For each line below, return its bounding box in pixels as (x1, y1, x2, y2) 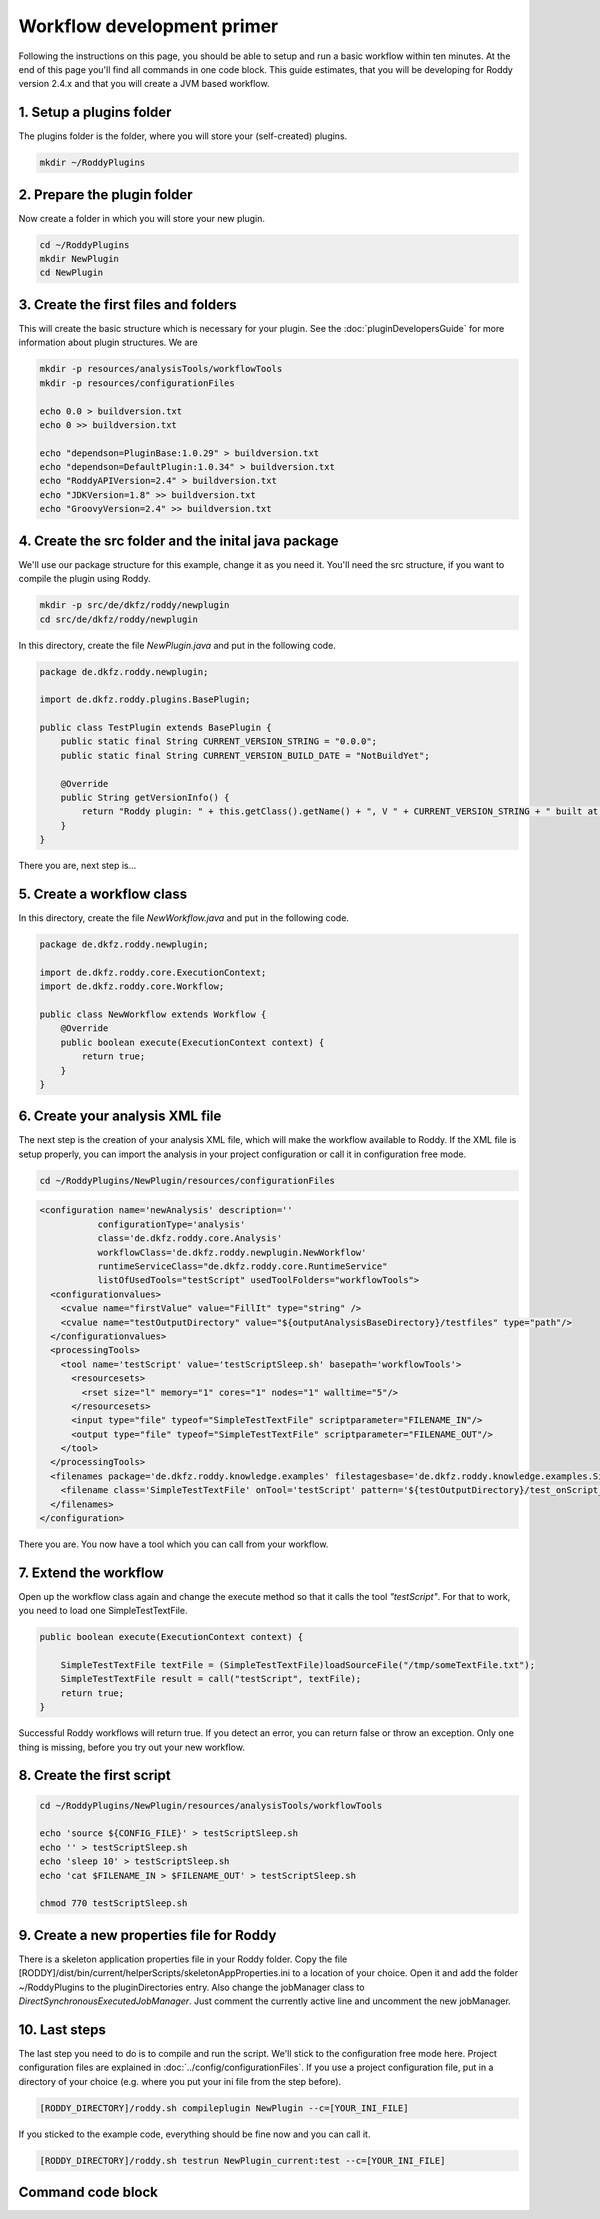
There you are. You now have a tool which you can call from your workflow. (18, 1538, 329, 1550)
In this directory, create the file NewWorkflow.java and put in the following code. (18, 912, 350, 924)
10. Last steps (18, 2021, 107, 2038)
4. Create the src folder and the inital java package (18, 532, 339, 549)
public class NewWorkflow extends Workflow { (39, 1009, 267, 1020)
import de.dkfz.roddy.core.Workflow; (39, 981, 225, 992)
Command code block (18, 2184, 159, 2201)
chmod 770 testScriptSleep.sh (39, 1898, 188, 1909)
